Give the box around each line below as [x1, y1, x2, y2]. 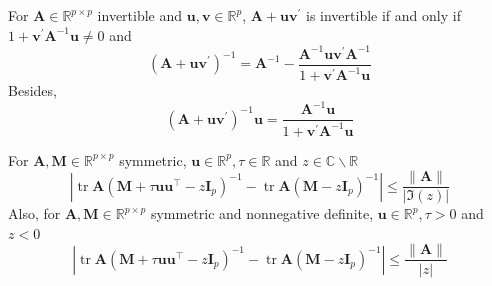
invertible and [97, 5, 183, 25]
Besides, [8, 80, 57, 101]
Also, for [8, 203, 61, 224]
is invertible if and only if [305, 5, 461, 25]
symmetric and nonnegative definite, [150, 203, 374, 224]
